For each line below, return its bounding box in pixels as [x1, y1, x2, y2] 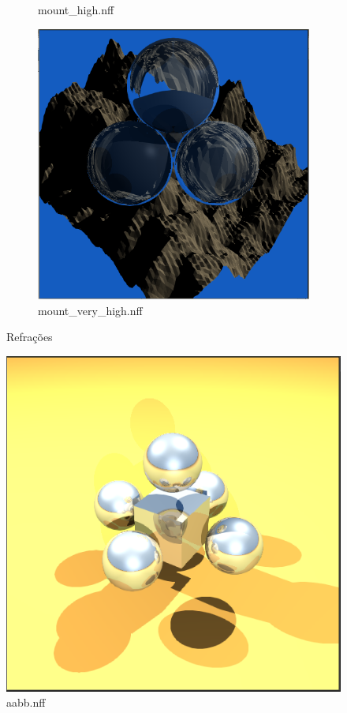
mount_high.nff [38, 2, 114, 17]
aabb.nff [6, 694, 46, 711]
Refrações [6, 328, 53, 345]
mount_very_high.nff [38, 302, 143, 318]
